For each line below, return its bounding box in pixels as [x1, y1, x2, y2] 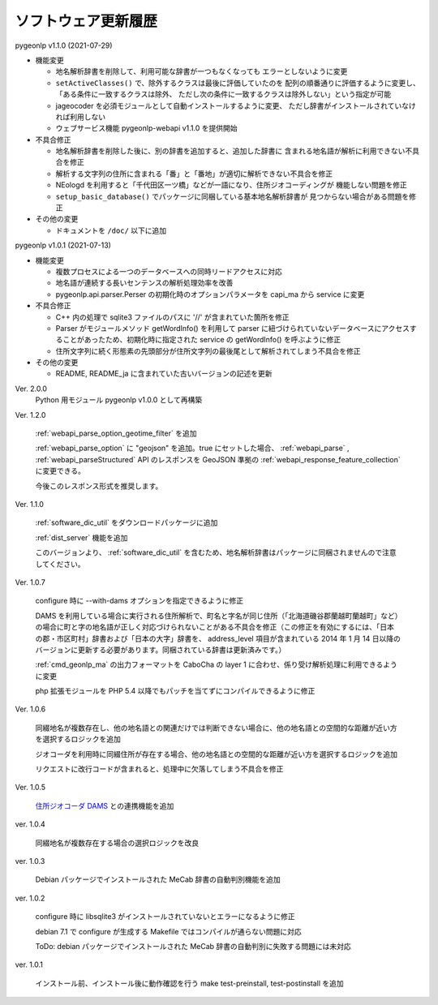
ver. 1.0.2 [15, 893, 45, 903]
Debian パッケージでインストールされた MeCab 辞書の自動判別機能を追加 [35, 874, 281, 884]
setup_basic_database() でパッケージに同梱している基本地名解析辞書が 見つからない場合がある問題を [55, 191, 410, 201]
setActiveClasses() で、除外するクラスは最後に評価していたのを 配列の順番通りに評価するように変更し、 [55, 78, 421, 88]
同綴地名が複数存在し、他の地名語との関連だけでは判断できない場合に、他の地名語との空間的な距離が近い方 [35, 723, 397, 732]
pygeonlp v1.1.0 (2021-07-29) [15, 41, 113, 50]
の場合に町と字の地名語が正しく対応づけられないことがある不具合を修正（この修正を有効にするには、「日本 [35, 622, 395, 632]
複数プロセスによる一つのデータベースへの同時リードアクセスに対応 [55, 266, 283, 276]
